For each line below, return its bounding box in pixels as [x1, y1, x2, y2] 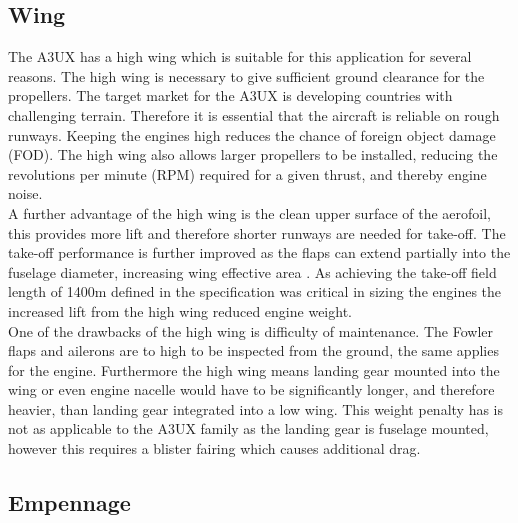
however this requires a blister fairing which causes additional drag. [8, 438, 421, 459]
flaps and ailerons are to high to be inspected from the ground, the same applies [8, 340, 499, 361]
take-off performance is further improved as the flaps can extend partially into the [8, 242, 511, 263]
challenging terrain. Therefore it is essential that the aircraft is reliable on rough [8, 104, 500, 125]
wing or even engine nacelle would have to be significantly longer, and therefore [8, 379, 495, 400]
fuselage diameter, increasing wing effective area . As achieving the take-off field [8, 261, 497, 282]
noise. [8, 183, 43, 204]
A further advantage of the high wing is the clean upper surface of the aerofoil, [8, 202, 491, 223]
